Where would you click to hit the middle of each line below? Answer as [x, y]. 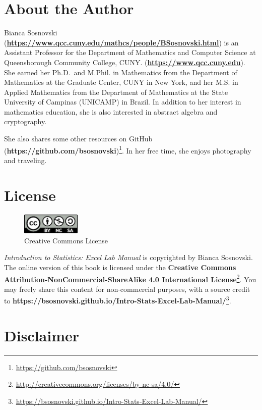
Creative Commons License [66, 240]
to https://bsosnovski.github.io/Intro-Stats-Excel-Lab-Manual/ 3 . [118, 300]
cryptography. [25, 121]
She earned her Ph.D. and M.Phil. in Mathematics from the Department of [121, 72]
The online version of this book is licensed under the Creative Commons [120, 267]
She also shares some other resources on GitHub [78, 139]
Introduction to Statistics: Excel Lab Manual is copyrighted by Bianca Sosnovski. [128, 257]
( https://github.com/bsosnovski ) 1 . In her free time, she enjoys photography [128, 149]
